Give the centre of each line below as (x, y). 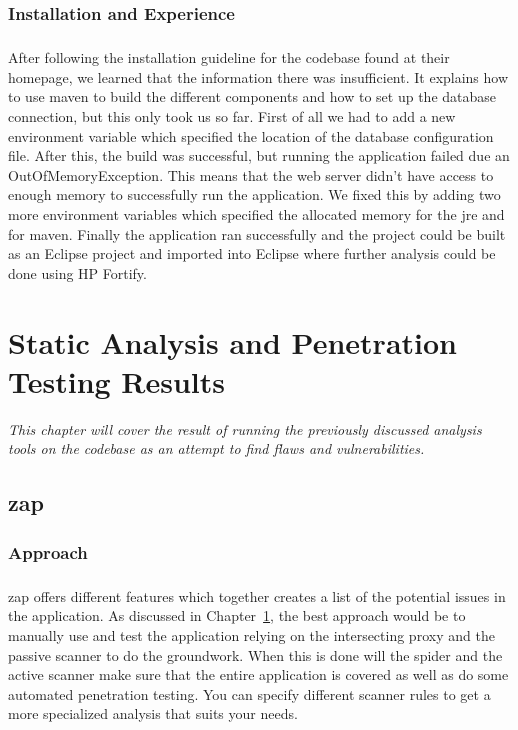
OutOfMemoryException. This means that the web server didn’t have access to (251, 174)
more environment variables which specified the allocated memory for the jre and (256, 213)
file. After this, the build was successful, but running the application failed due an (259, 155)
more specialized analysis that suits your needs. (153, 713)
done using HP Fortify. (77, 272)
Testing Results (117, 380)
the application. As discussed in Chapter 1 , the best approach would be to (237, 615)
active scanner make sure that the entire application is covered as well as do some (258, 674)
